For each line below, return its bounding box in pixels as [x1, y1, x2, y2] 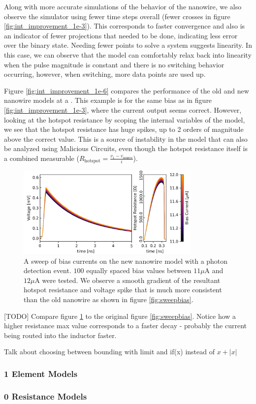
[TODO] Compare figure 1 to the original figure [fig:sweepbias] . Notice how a [4, 311, 236, 321]
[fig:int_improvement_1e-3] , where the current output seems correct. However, [4, 104, 242, 115]
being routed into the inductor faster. [4, 330, 117, 340]
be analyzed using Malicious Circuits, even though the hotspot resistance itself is [4, 143, 248, 154]
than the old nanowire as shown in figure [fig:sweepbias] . [24, 294, 193, 304]
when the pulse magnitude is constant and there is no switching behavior [4, 59, 224, 69]
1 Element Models [4, 367, 78, 379]
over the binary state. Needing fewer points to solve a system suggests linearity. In [4, 40, 252, 50]
